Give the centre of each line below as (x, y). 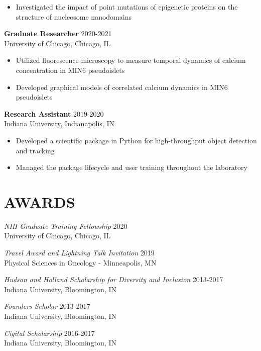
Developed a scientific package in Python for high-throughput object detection (136, 140)
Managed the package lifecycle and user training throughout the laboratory (132, 167)
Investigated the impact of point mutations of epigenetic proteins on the (127, 7)
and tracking (35, 150)
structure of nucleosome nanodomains (74, 16)
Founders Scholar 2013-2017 (47, 306)
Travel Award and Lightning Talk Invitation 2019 (79, 253)
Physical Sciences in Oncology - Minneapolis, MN (80, 262)
